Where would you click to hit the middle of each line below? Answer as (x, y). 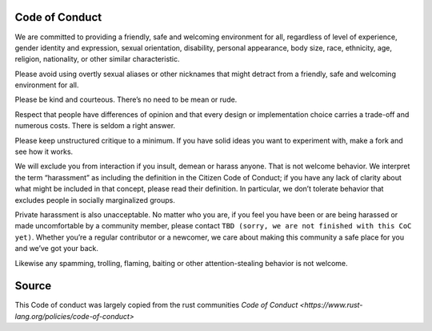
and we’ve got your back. (57, 248)
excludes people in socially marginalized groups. (95, 200)
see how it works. (44, 151)
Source (33, 286)
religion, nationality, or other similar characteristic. (97, 59)
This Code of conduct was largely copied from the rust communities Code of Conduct (156, 305)
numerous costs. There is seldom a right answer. (95, 126)
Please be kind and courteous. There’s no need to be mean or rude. (126, 99)
